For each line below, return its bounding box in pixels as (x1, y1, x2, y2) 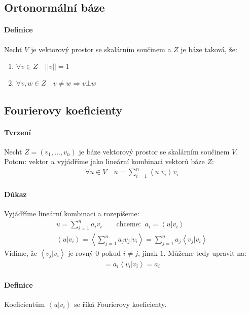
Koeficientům (4, 298, 45, 309)
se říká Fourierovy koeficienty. (74, 298, 167, 309)
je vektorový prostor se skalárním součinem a (30, 44, 171, 54)
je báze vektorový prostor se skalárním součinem (79, 146, 230, 156)
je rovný (68, 248, 93, 258)
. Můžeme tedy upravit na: (163, 248, 246, 258)
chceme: (116, 221, 141, 228)
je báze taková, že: (181, 44, 237, 54)
